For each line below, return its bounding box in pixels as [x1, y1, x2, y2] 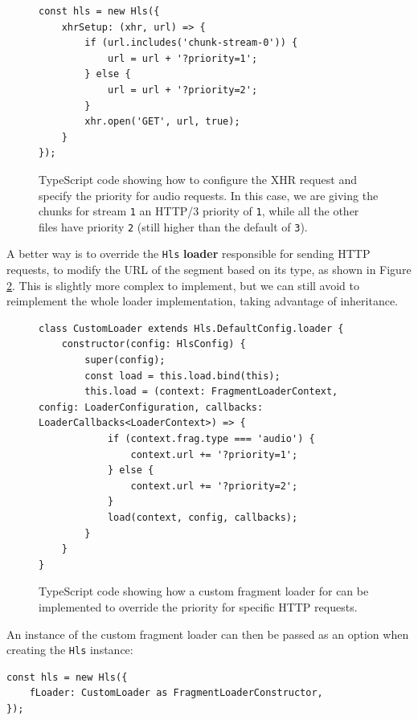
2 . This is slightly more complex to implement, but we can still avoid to [6, 276, 359, 293]
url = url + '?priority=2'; [107, 84, 258, 96]
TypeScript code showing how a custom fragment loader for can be [39, 583, 369, 599]
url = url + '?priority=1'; [107, 52, 258, 64]
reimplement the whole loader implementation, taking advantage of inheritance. [6, 292, 399, 309]
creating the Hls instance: [6, 641, 133, 658]
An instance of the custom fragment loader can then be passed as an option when [6, 625, 409, 642]
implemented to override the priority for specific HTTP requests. [39, 598, 358, 615]
